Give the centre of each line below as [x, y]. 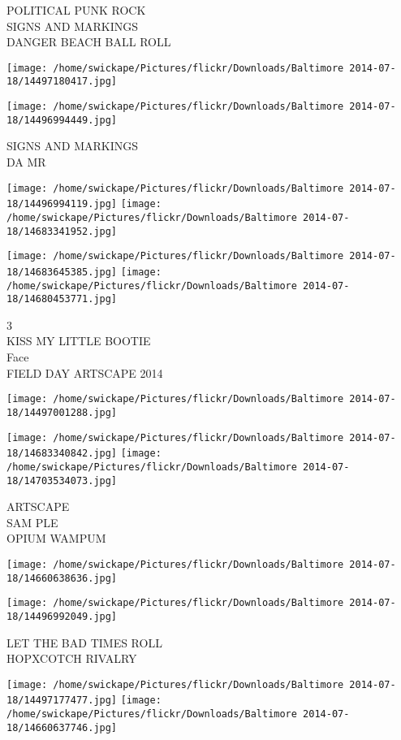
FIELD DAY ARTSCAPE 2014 [85, 372]
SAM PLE [32, 522]
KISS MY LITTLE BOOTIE [79, 341]
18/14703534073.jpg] [62, 480]
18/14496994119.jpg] [62, 204]
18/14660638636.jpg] [62, 578]
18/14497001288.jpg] [62, 412]
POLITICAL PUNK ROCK [76, 10]
